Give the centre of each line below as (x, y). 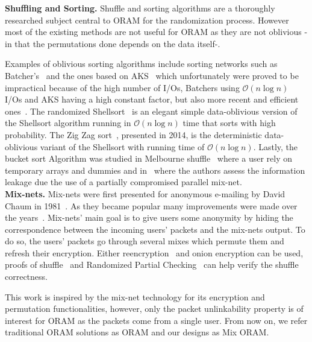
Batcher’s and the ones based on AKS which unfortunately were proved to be (152, 75)
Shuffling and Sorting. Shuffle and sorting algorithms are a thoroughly (140, 8)
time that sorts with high (229, 123)
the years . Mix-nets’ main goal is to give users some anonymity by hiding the (149, 217)
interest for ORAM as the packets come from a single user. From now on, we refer (156, 320)
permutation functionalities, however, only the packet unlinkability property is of (154, 309)
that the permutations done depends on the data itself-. (117, 43)
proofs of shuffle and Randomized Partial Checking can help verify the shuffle (152, 264)
